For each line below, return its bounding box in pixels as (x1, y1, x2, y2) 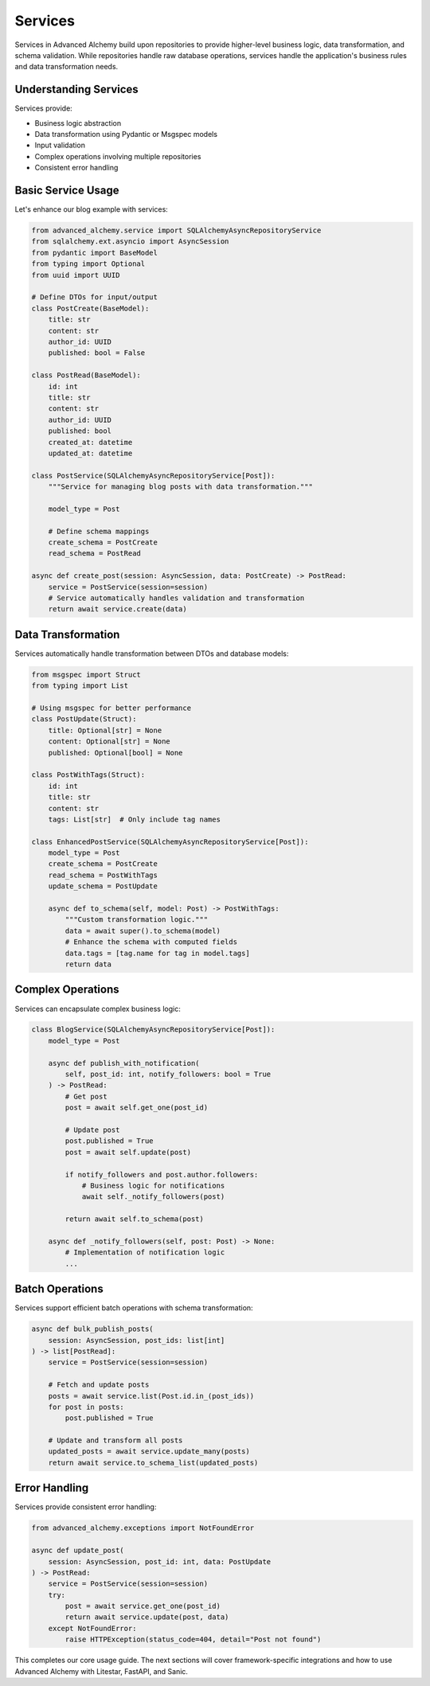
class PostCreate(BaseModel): (31, 303, 150, 313)
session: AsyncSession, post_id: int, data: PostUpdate (48, 1557, 272, 1566)
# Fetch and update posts (48, 1380, 150, 1389)
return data (64, 960, 111, 969)
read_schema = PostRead (48, 549, 141, 558)
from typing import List (31, 681, 129, 690)
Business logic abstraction (34, 118, 122, 127)
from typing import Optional (31, 260, 146, 268)
